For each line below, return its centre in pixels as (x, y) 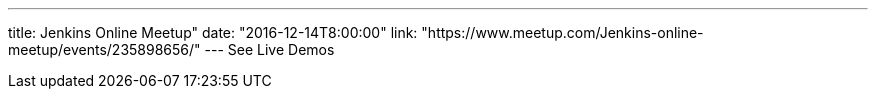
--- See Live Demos (269, 49)
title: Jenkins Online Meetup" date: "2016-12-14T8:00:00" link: (213, 32)
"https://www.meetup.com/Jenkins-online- (562, 32)
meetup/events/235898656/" (104, 49)
